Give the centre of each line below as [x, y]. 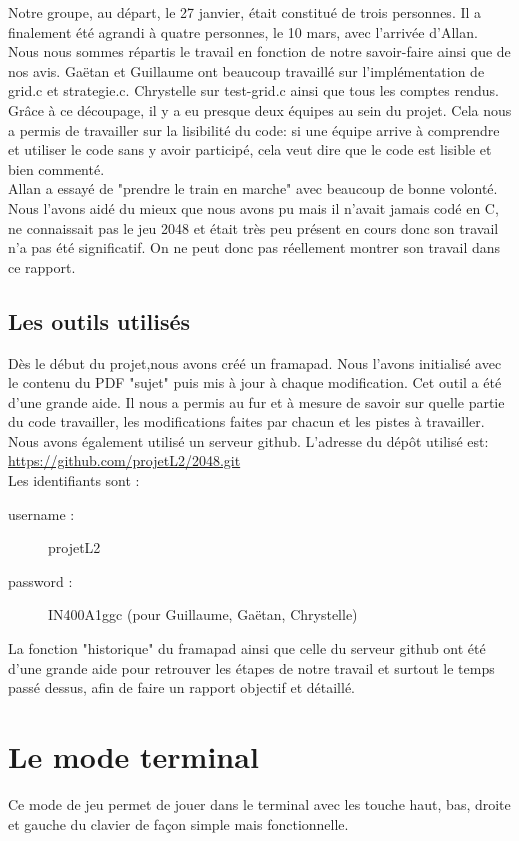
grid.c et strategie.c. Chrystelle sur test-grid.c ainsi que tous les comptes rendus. [253, 90]
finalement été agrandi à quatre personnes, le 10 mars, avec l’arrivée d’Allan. [243, 31]
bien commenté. [56, 168]
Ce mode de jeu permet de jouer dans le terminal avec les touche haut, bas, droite [259, 803]
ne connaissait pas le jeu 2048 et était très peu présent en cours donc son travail [253, 227]
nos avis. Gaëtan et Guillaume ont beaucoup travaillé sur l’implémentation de [246, 70]
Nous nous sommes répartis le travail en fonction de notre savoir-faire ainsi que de [259, 51]
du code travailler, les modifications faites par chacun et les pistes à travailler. [246, 421]
